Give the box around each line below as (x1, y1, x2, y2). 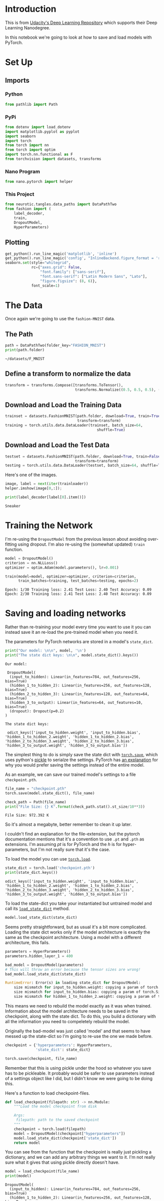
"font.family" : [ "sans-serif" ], (40, 269, 106, 275)
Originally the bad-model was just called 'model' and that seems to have (5, 1028, 150, 1034)
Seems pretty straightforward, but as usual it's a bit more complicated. (5, 924, 147, 930)
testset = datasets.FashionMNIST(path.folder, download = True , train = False (5, 454, 161, 459)
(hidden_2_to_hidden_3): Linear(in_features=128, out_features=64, (9, 692, 150, 697)
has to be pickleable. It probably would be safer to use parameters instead (5, 1070, 155, 1076)
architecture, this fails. (5, 939, 50, 946)
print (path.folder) (5, 348, 45, 353)
